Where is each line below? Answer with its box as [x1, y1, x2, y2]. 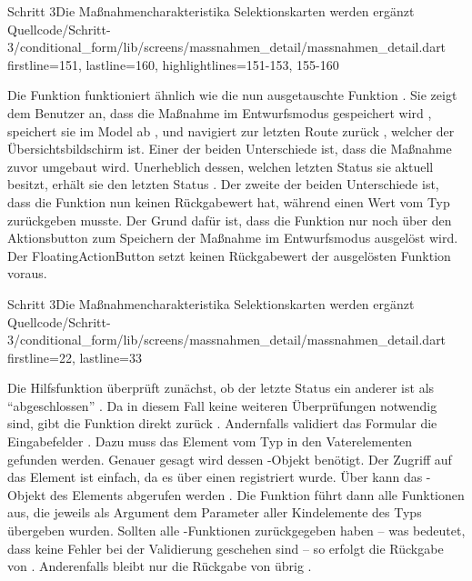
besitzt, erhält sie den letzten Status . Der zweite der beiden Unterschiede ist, [7, 175, 439, 194]
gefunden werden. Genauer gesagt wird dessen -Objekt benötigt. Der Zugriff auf [7, 449, 452, 468]
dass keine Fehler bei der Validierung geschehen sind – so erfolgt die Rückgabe [7, 538, 444, 557]
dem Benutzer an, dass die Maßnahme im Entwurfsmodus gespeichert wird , [7, 103, 432, 122]
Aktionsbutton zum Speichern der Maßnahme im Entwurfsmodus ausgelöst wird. [7, 228, 458, 247]
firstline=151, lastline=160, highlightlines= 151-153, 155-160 [7, 55, 339, 74]
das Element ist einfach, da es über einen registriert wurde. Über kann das [7, 467, 423, 486]
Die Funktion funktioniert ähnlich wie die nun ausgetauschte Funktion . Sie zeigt [7, 85, 457, 105]
